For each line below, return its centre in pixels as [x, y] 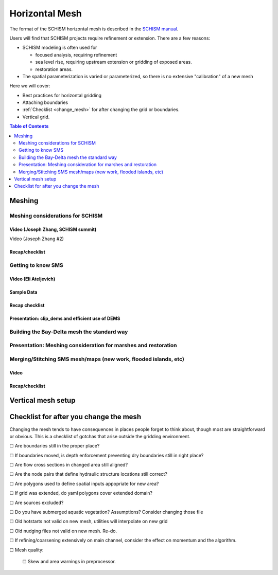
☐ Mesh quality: [27, 550]
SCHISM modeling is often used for [60, 48]
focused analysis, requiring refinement [76, 55]
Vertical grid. [36, 117]
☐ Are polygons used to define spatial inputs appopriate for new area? [84, 483]
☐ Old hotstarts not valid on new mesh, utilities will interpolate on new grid [89, 522]
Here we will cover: [30, 86]
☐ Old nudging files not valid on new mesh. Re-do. [63, 531]
